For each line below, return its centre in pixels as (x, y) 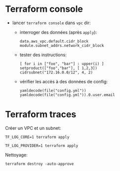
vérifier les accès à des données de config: (63, 81)
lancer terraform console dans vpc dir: (52, 23)
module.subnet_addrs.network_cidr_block (62, 45)
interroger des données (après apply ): (58, 32)
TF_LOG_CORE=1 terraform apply (37, 137)
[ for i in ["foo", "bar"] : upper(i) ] (62, 64)
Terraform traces (41, 115)
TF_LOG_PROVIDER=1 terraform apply (42, 146)
